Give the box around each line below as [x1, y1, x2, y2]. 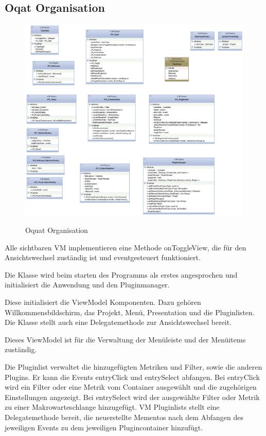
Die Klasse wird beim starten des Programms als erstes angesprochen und [5, 269, 238, 280]
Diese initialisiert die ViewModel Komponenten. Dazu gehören [5, 297, 201, 307]
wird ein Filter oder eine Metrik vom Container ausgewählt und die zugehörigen [5, 382, 257, 392]
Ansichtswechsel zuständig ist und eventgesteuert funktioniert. [5, 252, 201, 263]
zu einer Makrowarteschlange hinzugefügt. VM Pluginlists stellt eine [5, 402, 220, 412]
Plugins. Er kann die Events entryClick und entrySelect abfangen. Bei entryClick [5, 371, 260, 382]
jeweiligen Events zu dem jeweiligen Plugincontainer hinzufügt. [5, 422, 203, 432]
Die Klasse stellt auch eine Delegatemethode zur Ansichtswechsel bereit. [5, 317, 232, 328]
